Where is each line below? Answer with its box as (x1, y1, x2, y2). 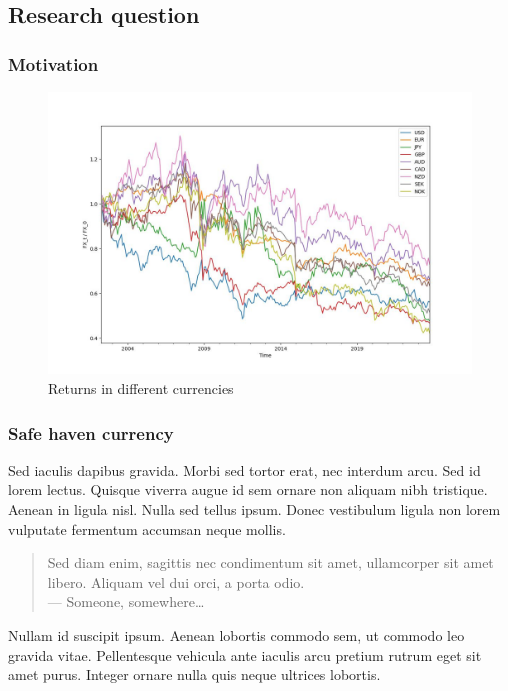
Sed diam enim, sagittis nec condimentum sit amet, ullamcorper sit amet (47, 552, 494, 573)
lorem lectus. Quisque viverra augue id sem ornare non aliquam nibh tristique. (8, 479, 488, 500)
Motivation (8, 51, 99, 76)
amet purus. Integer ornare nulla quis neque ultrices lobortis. (8, 664, 381, 685)
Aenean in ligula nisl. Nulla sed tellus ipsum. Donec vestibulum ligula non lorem (8, 498, 501, 519)
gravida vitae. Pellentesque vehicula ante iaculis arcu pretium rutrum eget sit (8, 644, 482, 665)
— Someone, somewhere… (47, 591, 205, 612)
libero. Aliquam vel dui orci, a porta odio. (47, 571, 305, 592)
